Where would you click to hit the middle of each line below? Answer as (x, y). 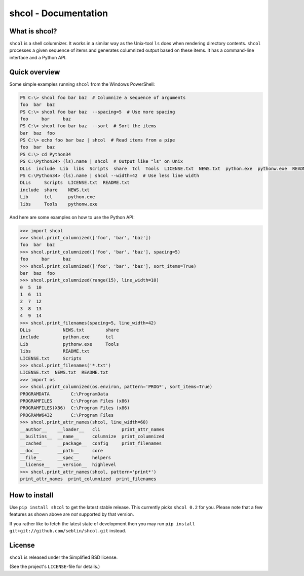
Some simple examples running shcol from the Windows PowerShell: (82, 84)
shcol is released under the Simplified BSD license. (64, 557)
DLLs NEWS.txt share (69, 330)
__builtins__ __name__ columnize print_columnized (92, 436)
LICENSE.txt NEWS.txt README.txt (64, 372)
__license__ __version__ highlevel (68, 465)
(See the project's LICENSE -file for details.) (55, 567)
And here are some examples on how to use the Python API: (72, 217)
